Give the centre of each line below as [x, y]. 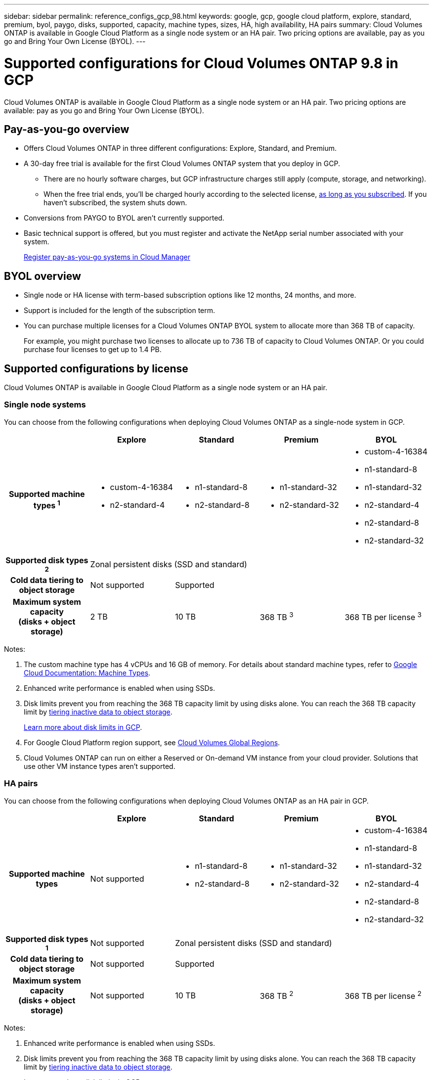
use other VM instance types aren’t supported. [100, 766]
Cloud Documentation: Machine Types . [87, 673]
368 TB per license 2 [383, 995]
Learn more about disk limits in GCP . [83, 727]
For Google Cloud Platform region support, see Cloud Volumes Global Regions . [152, 742]
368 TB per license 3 [383, 617]
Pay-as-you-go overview [67, 129]
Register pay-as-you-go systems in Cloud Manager [107, 257]
